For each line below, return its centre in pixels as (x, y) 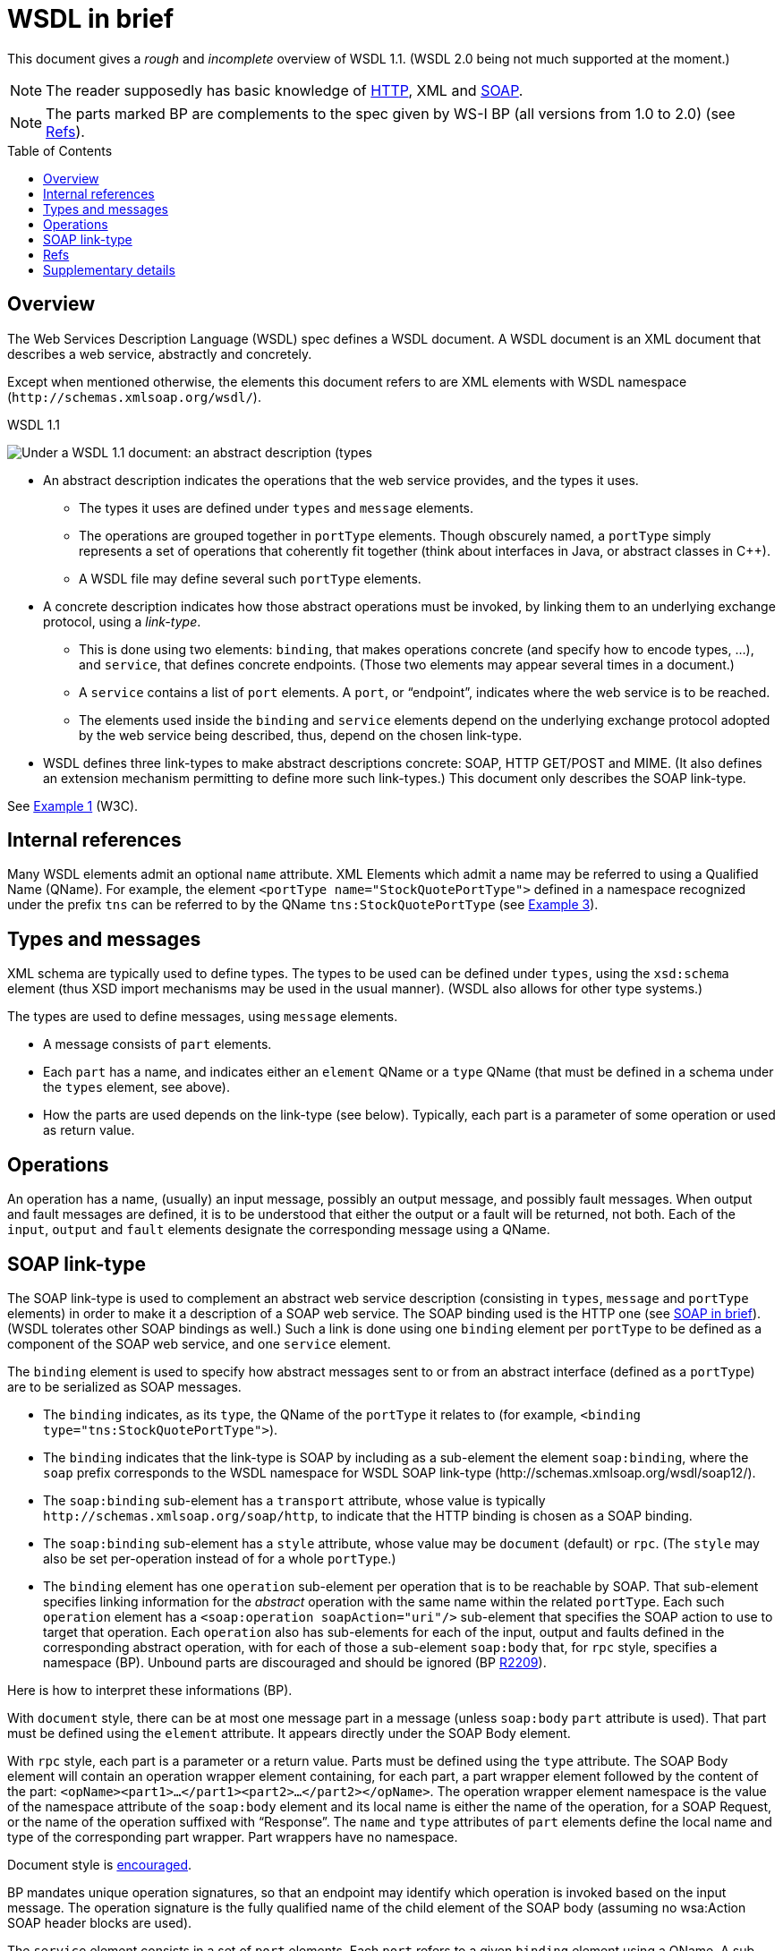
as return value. (89, 1130)
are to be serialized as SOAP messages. (124, 1386)
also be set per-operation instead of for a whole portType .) (220, 1558)
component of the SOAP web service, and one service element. (199, 1343)
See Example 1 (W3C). (73, 805)
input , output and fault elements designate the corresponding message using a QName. (279, 1230)
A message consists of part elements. (157, 1044)
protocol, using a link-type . (122, 621)
